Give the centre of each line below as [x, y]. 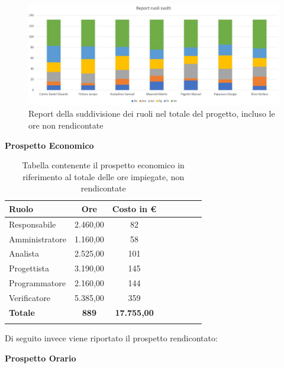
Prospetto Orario [41, 358]
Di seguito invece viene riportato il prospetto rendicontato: [111, 338]
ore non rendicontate [66, 125]
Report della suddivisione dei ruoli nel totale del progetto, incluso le [152, 113]
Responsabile [33, 224]
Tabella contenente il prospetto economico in [103, 165]
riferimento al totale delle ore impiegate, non [104, 176]
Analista [24, 253]
